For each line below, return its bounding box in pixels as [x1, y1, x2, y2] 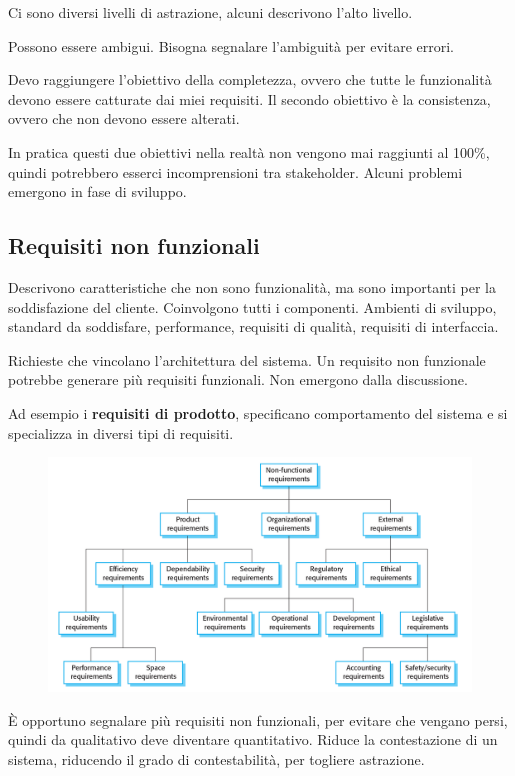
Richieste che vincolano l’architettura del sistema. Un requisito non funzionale [8, 349, 486, 370]
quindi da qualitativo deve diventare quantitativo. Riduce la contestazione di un [8, 729, 498, 750]
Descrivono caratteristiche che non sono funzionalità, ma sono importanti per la [8, 276, 496, 297]
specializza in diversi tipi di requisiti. [8, 422, 234, 443]
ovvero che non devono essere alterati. [8, 108, 240, 129]
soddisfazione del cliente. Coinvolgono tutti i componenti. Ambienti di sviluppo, [8, 296, 497, 317]
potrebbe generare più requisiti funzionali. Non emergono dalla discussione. [8, 369, 468, 390]
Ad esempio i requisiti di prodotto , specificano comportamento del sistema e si [8, 402, 508, 423]
